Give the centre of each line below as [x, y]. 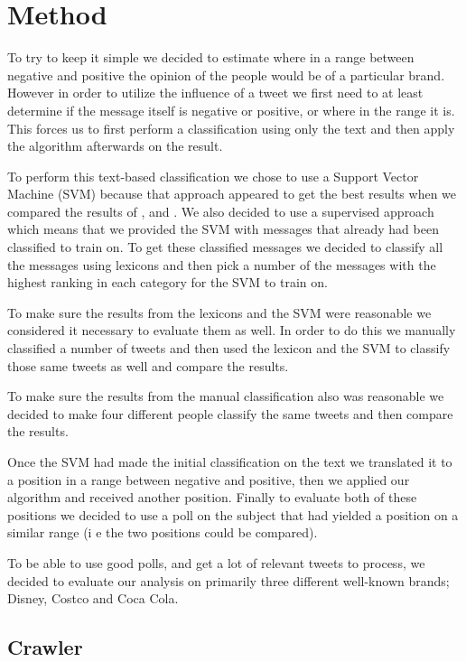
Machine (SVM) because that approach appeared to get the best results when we [232, 194]
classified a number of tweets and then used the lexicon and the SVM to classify [229, 348]
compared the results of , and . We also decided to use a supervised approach [221, 211]
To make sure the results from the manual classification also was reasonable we [226, 396]
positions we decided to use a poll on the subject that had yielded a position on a [233, 514]
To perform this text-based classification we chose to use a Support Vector [213, 176]
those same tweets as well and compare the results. [148, 365]
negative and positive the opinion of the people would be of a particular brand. [226, 75]
